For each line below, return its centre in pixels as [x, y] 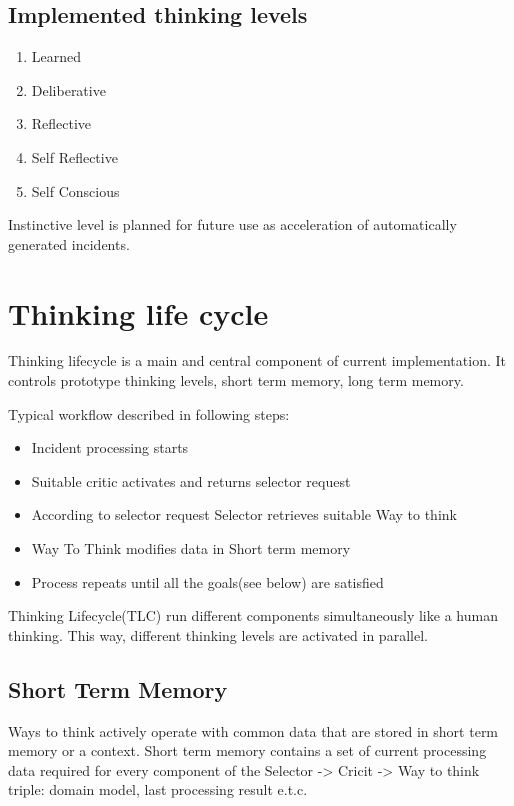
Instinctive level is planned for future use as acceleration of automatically [232, 224]
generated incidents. [69, 243]
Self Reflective [74, 156]
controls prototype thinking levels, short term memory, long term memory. [236, 380]
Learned [56, 56]
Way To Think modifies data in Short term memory [191, 548]
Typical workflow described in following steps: [149, 413]
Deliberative [68, 89]
